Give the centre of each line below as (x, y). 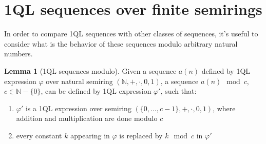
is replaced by (141, 135)
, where (224, 108)
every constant (39, 135)
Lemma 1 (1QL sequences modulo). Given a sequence (90, 70)
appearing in (90, 135)
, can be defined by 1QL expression (96, 91)
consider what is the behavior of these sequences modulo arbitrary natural (121, 43)
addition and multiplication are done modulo (87, 118)
